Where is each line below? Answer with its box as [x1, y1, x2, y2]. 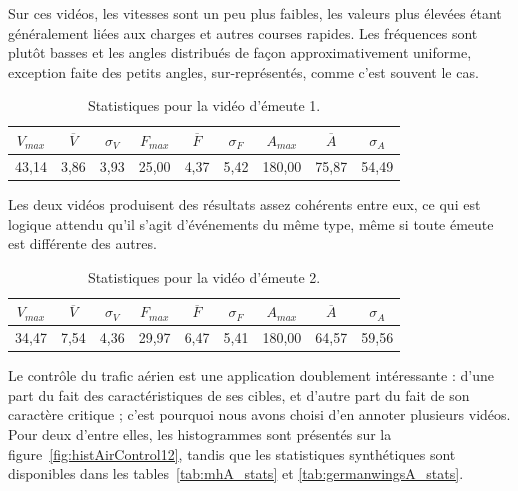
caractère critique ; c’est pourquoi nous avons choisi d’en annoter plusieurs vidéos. [8, 404, 511, 425]
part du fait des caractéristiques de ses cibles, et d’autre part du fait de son [8, 384, 470, 405]
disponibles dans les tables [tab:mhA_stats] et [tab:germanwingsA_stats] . [8, 463, 464, 484]
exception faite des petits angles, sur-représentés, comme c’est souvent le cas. [8, 61, 479, 82]
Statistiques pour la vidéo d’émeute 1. [87, 95, 321, 116]
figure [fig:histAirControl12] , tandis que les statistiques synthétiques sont [8, 443, 456, 464]
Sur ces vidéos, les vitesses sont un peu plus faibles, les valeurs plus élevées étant [8, 3, 502, 23]
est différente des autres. [8, 233, 157, 254]
